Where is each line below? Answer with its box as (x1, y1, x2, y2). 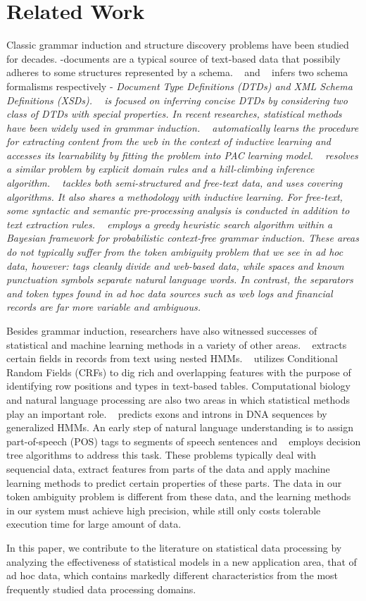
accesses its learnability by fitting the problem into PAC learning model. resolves (6, 147, 358, 162)
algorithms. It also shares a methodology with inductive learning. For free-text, (6, 189, 343, 204)
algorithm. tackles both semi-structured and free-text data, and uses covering (6, 175, 343, 190)
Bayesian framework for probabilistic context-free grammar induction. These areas (6, 230, 359, 245)
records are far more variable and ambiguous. (6, 299, 201, 314)
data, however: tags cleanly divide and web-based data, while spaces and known (6, 258, 344, 273)
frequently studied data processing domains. (6, 581, 196, 596)
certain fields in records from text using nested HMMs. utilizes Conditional (6, 351, 338, 366)
